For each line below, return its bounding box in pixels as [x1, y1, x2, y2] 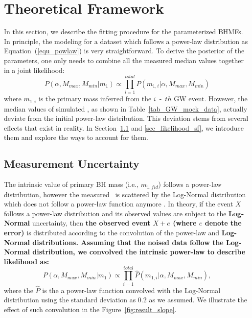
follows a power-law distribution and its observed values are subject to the [4, 208, 227, 218]
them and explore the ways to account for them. [4, 132, 148, 142]
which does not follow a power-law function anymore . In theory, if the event [4, 199, 233, 209]
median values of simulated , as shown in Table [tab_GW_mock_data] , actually [4, 103, 248, 114]
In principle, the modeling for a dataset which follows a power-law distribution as [4, 36, 248, 46]
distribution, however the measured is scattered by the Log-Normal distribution [4, 189, 246, 199]
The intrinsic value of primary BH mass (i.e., [4, 179, 139, 189]
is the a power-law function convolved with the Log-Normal [42, 285, 221, 295]
